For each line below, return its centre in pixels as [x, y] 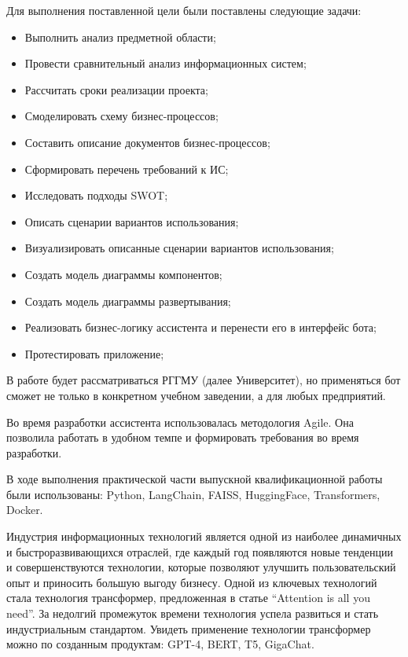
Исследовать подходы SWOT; [96, 195]
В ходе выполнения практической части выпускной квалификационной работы [195, 479]
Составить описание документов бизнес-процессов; [147, 142]
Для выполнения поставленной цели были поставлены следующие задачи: [184, 10]
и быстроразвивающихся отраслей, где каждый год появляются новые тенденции [200, 551]
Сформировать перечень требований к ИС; [127, 169]
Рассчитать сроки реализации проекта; [116, 89]
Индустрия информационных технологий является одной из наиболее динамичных [204, 536]
